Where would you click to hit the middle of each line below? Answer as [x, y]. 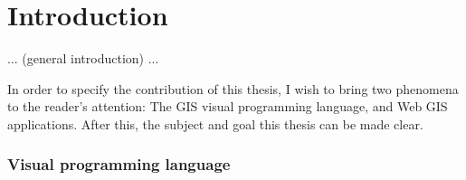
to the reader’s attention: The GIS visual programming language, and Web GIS [228, 106]
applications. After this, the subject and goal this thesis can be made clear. [215, 123]
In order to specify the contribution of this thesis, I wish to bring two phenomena [233, 88]
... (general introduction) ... [83, 58]
